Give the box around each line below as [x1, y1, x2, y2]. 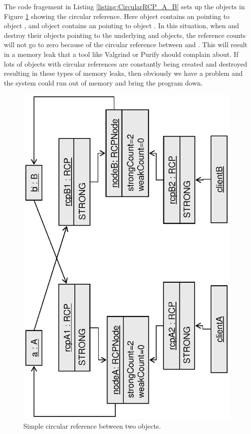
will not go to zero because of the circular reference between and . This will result [4, 39, 248, 50]
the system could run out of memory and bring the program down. [4, 77, 203, 87]
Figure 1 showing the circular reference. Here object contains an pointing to [4, 11, 230, 21]
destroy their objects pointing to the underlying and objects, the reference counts [4, 30, 246, 40]
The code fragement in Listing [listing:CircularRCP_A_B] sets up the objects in [4, 1, 245, 11]
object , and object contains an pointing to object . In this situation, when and [4, 20, 239, 31]
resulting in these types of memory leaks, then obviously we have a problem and [4, 68, 243, 78]
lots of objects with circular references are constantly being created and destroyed [4, 58, 247, 69]
